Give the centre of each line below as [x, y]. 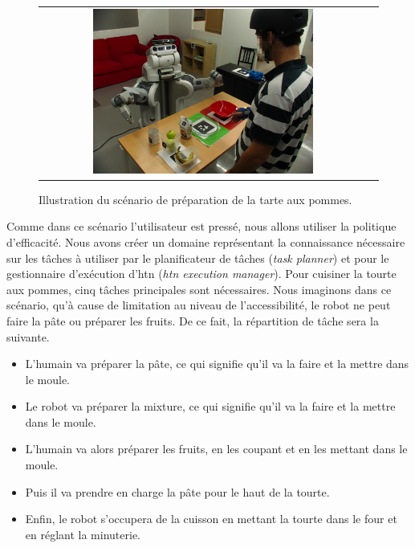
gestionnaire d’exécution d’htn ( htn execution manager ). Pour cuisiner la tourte [201, 274]
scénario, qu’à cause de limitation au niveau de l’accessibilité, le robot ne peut [199, 305]
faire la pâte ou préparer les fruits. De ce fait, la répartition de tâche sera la [193, 320]
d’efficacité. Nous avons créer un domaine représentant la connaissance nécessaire [206, 241]
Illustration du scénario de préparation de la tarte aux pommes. [195, 199]
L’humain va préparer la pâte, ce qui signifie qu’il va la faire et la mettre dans [217, 364]
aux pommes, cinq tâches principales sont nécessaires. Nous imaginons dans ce [199, 289]
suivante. [28, 336]
